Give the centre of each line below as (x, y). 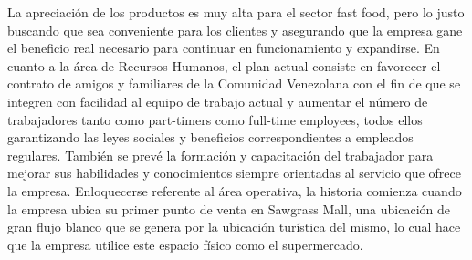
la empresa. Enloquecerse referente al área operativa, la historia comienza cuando (235, 190)
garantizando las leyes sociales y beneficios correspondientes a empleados (210, 137)
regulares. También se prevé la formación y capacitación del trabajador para (220, 155)
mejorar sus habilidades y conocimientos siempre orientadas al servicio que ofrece (234, 173)
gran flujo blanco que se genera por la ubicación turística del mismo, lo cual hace (234, 227)
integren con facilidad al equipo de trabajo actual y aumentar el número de (218, 101)
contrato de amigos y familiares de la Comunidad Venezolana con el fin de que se (234, 83)
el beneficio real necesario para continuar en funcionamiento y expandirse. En (224, 48)
